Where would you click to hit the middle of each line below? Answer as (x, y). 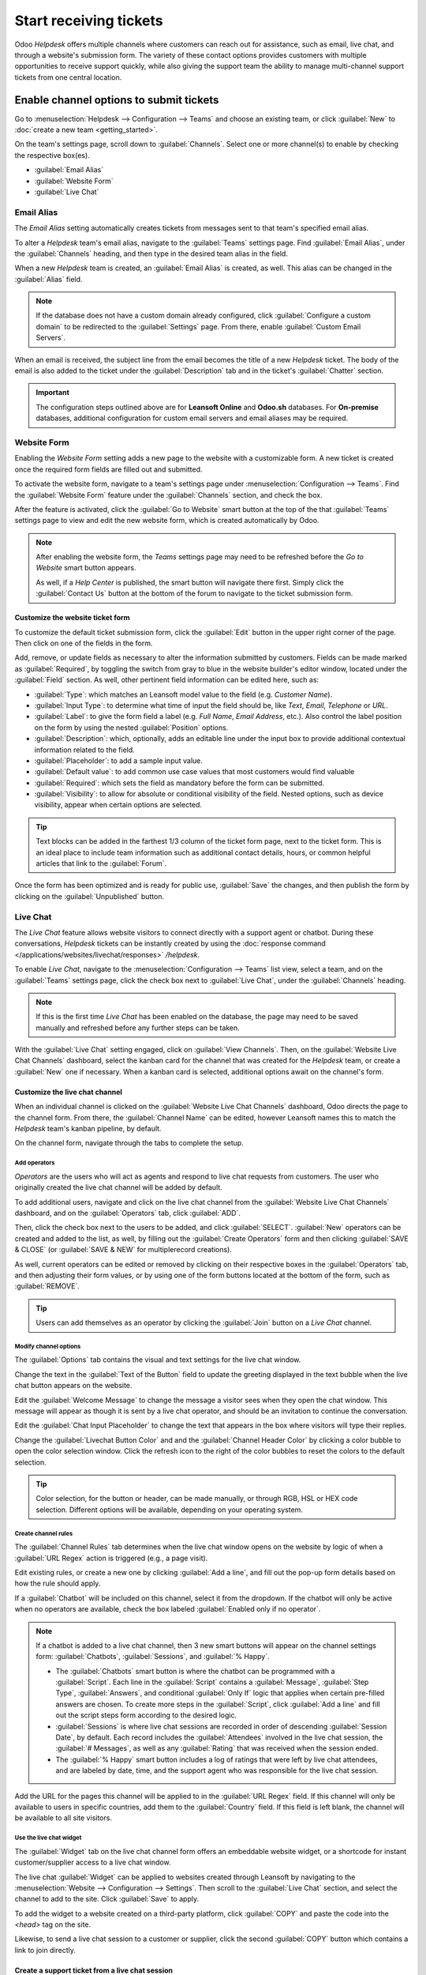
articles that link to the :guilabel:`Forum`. (101, 863)
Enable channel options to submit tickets (117, 100)
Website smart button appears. (86, 568)
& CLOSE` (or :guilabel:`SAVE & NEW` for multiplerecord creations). (123, 1250)
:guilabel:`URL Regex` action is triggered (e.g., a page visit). (111, 1558)
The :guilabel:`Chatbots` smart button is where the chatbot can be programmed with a (195, 1671)
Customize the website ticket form (72, 618)
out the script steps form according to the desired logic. (146, 1715)
